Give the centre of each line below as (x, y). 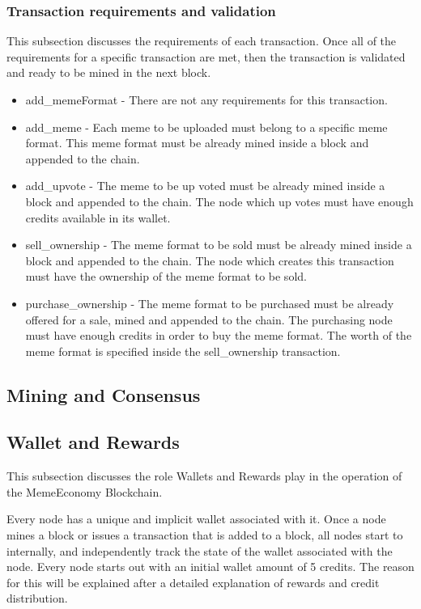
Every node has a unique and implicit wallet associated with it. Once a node (196, 519)
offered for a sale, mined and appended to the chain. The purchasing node (209, 319)
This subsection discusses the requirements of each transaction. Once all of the (202, 41)
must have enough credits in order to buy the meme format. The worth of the (219, 335)
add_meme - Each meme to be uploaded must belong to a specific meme (206, 127)
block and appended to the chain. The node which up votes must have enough (219, 201)
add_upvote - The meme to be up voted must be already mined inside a (205, 186)
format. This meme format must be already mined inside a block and (197, 143)
